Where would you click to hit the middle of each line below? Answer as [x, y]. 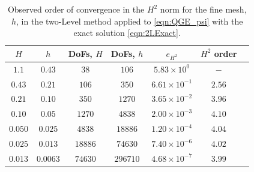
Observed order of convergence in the [76, 9]
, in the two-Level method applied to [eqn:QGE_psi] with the [130, 21]
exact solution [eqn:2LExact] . [127, 33]
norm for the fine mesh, [203, 9]
